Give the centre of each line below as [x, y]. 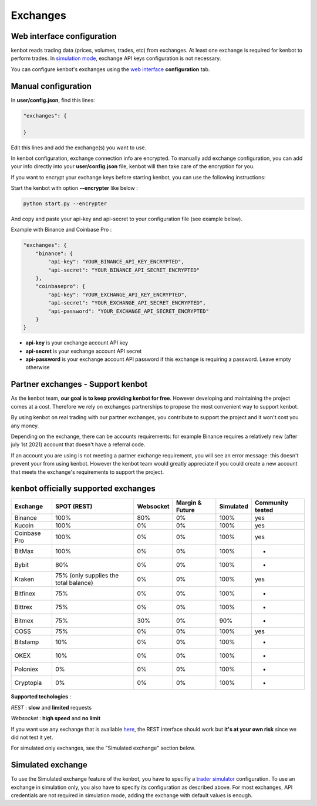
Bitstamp [27, 642]
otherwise [38, 367]
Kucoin [24, 526]
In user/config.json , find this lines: [53, 100]
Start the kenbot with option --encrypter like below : [74, 188]
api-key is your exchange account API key [77, 343]
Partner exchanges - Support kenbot [79, 384]
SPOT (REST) [74, 507]
